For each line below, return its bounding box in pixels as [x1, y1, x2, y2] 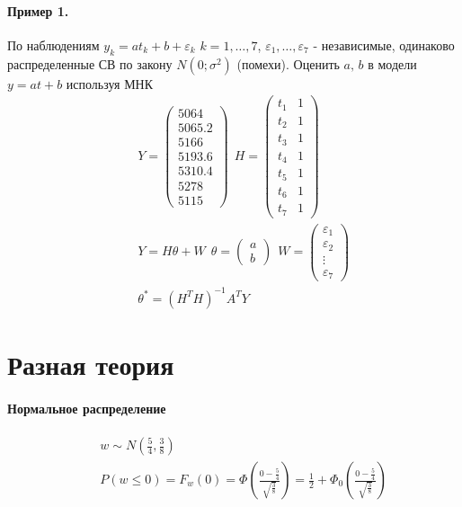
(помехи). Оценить [236, 54, 340, 73]
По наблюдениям [7, 35, 100, 54]
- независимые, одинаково [313, 35, 455, 54]
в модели [368, 54, 417, 73]
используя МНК [66, 74, 154, 93]
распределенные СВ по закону [7, 54, 173, 73]
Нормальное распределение [7, 398, 166, 417]
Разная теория [7, 346, 174, 382]
